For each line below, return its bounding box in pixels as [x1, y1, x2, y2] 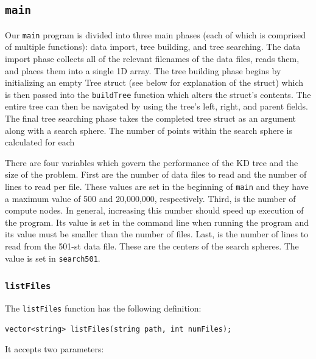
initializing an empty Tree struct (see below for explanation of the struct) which [5, 76, 303, 89]
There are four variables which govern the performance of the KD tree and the [5, 156, 298, 169]
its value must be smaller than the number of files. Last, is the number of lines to [5, 228, 309, 240]
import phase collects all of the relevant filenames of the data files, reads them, [5, 52, 300, 65]
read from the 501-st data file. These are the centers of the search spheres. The [5, 240, 299, 253]
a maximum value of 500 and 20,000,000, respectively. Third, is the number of [5, 192, 296, 204]
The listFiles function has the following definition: [5, 302, 202, 315]
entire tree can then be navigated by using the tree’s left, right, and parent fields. [5, 100, 308, 113]
